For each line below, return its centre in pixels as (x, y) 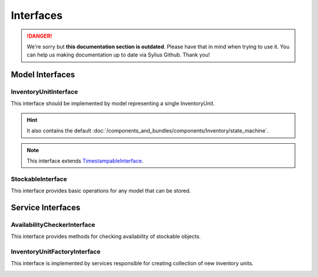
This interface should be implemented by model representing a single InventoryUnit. (113, 104)
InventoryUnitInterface (44, 92)
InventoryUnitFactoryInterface (56, 252)
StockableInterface (39, 179)
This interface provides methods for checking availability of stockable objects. (106, 236)
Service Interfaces (46, 207)
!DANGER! (39, 36)
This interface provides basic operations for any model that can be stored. (101, 191)
